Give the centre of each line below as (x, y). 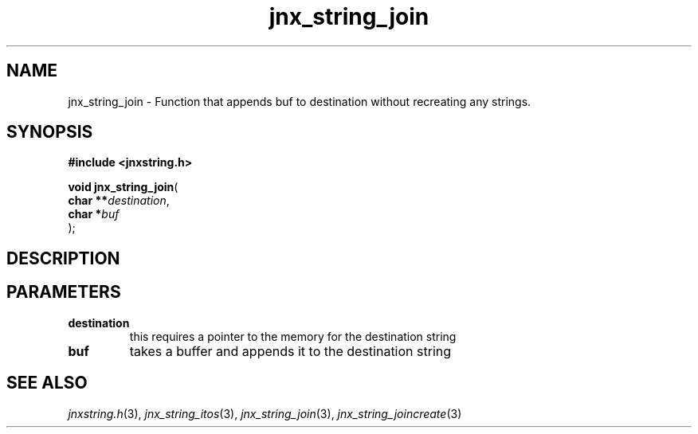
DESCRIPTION (63, 258)
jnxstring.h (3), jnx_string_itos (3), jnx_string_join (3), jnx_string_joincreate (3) (265, 413)
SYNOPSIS (50, 132)
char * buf (94, 214)
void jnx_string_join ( (123, 187)
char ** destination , (119, 201)
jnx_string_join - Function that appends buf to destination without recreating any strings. (300, 101)
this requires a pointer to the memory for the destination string (293, 336)
